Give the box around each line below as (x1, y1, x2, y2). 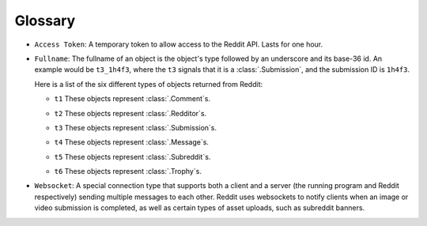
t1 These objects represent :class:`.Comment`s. (54, 94, 211, 104)
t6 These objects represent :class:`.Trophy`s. (54, 167, 202, 176)
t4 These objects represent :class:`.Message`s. (54, 137, 210, 147)
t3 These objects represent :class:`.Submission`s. (54, 122, 217, 132)
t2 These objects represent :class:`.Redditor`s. (54, 108, 207, 118)
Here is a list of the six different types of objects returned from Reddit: (34, 79, 263, 89)
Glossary (14, 12, 76, 29)
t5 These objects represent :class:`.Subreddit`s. (54, 152, 211, 161)
